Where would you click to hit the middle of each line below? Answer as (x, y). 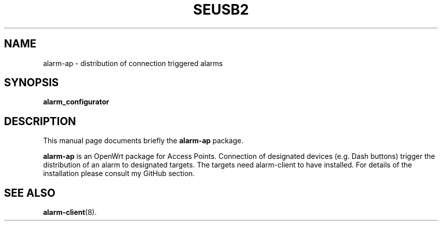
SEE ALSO (30, 193)
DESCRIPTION (40, 121)
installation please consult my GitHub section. (119, 174)
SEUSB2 (221, 10)
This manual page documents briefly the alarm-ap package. (143, 141)
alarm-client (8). (70, 212)
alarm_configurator (76, 102)
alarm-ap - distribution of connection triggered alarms (133, 63)
